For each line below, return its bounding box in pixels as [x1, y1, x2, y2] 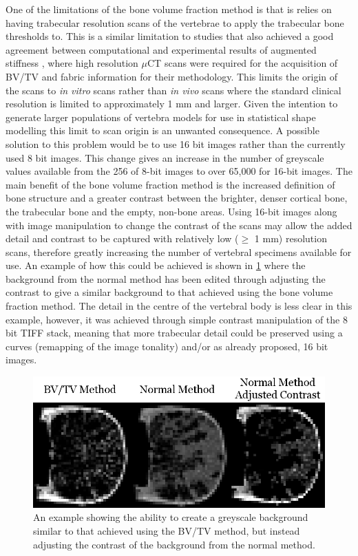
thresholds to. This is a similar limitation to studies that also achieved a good [6, 29, 334, 43]
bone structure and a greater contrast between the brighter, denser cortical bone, [6, 191, 348, 205]
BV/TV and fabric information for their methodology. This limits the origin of [6, 69, 338, 83]
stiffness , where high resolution [6, 56, 138, 70]
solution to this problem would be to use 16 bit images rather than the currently [6, 136, 346, 151]
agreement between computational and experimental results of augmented [6, 42, 317, 56]
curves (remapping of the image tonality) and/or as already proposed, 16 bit [6, 339, 328, 353]
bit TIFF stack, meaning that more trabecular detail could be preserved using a [6, 325, 343, 340]
